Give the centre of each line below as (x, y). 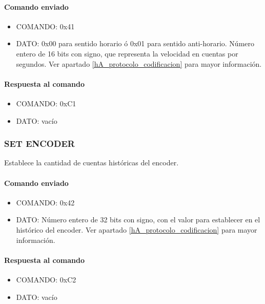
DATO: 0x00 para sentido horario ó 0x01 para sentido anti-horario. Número (135, 43)
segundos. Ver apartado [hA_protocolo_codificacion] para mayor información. (139, 63)
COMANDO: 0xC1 (46, 103)
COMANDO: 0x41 (45, 26)
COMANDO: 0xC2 (46, 279)
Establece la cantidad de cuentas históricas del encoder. (91, 163)
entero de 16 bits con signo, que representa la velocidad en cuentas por (127, 53)
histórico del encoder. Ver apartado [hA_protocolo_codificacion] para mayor (137, 229)
